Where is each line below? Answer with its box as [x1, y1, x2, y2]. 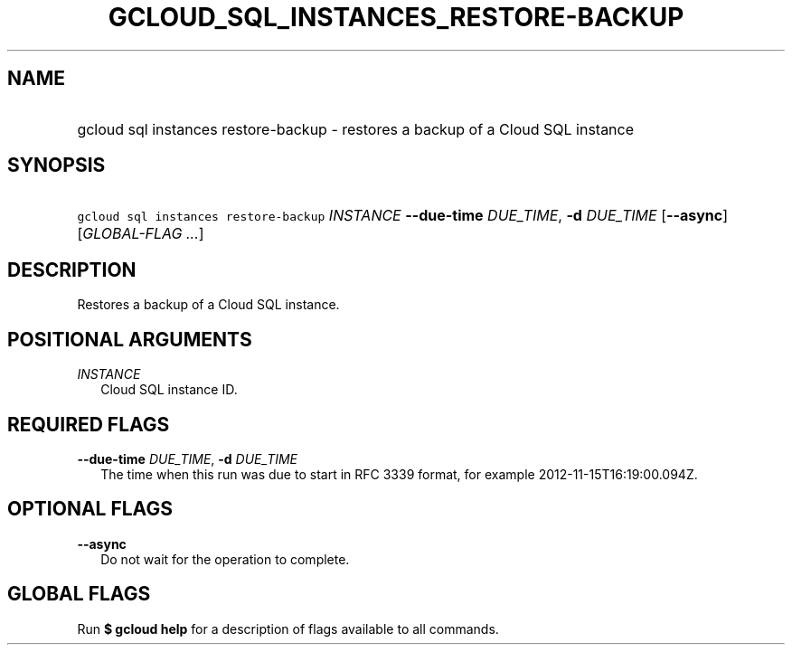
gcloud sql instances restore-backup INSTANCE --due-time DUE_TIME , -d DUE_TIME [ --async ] [77, 206, 729, 225]
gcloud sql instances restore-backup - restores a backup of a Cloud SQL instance [77, 119, 635, 138]
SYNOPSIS [7, 154, 106, 177]
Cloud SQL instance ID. [100, 382, 238, 398]
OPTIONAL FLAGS [7, 497, 173, 521]
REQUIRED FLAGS [7, 412, 170, 436]
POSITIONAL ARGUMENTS [7, 327, 252, 351]
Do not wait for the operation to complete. [100, 551, 350, 567]
